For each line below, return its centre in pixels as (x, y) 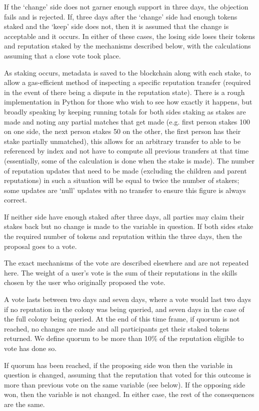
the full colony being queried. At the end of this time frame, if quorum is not (122, 319)
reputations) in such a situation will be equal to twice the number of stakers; (122, 180)
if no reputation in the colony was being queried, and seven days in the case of (124, 309)
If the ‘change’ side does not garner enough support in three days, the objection (126, 6)
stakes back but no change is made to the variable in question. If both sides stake (129, 226)
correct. (15, 200)
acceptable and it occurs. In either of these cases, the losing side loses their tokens (130, 36)
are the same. (24, 404)
